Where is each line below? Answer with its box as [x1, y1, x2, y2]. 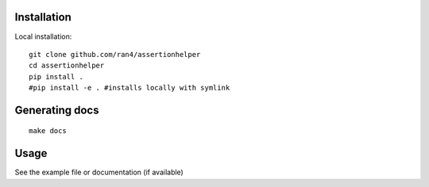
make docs [29, 127, 67, 135]
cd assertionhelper [29, 61, 105, 71]
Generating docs [14, 103, 99, 116]
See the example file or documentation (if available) [14, 167, 184, 177]
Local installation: [14, 32, 72, 41]
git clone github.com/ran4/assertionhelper [29, 50, 201, 59]
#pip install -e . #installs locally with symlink [29, 83, 230, 93]
